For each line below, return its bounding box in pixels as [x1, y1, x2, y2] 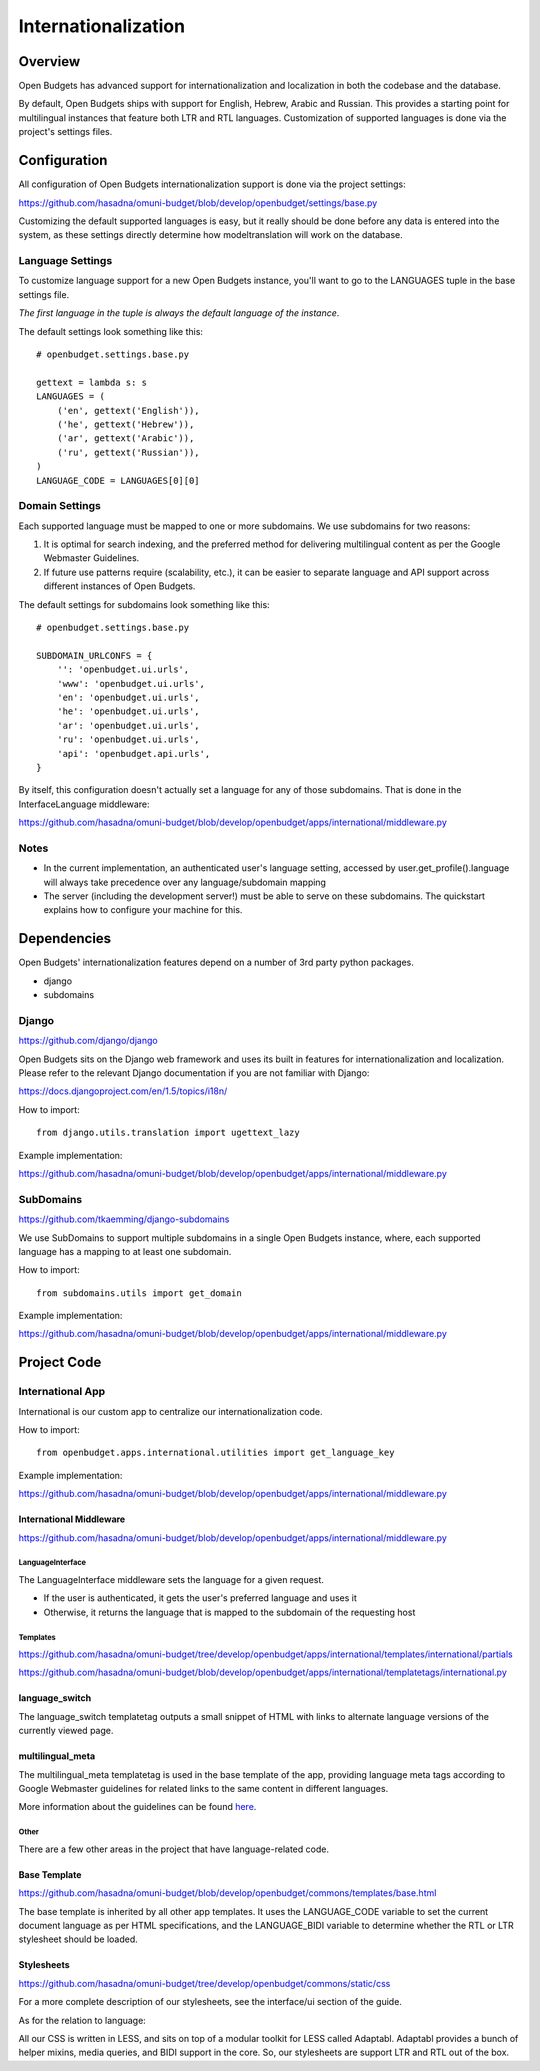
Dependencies [18, 930, 112, 947]
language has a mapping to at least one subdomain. [18, 1245, 232, 1257]
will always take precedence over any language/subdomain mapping [43, 876, 327, 888]
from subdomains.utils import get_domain [36, 1287, 242, 1299]
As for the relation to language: [18, 2014, 147, 2026]
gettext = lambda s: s [36, 376, 148, 388]
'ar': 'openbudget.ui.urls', [56, 720, 200, 731]
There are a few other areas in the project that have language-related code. [18, 1843, 330, 1855]
